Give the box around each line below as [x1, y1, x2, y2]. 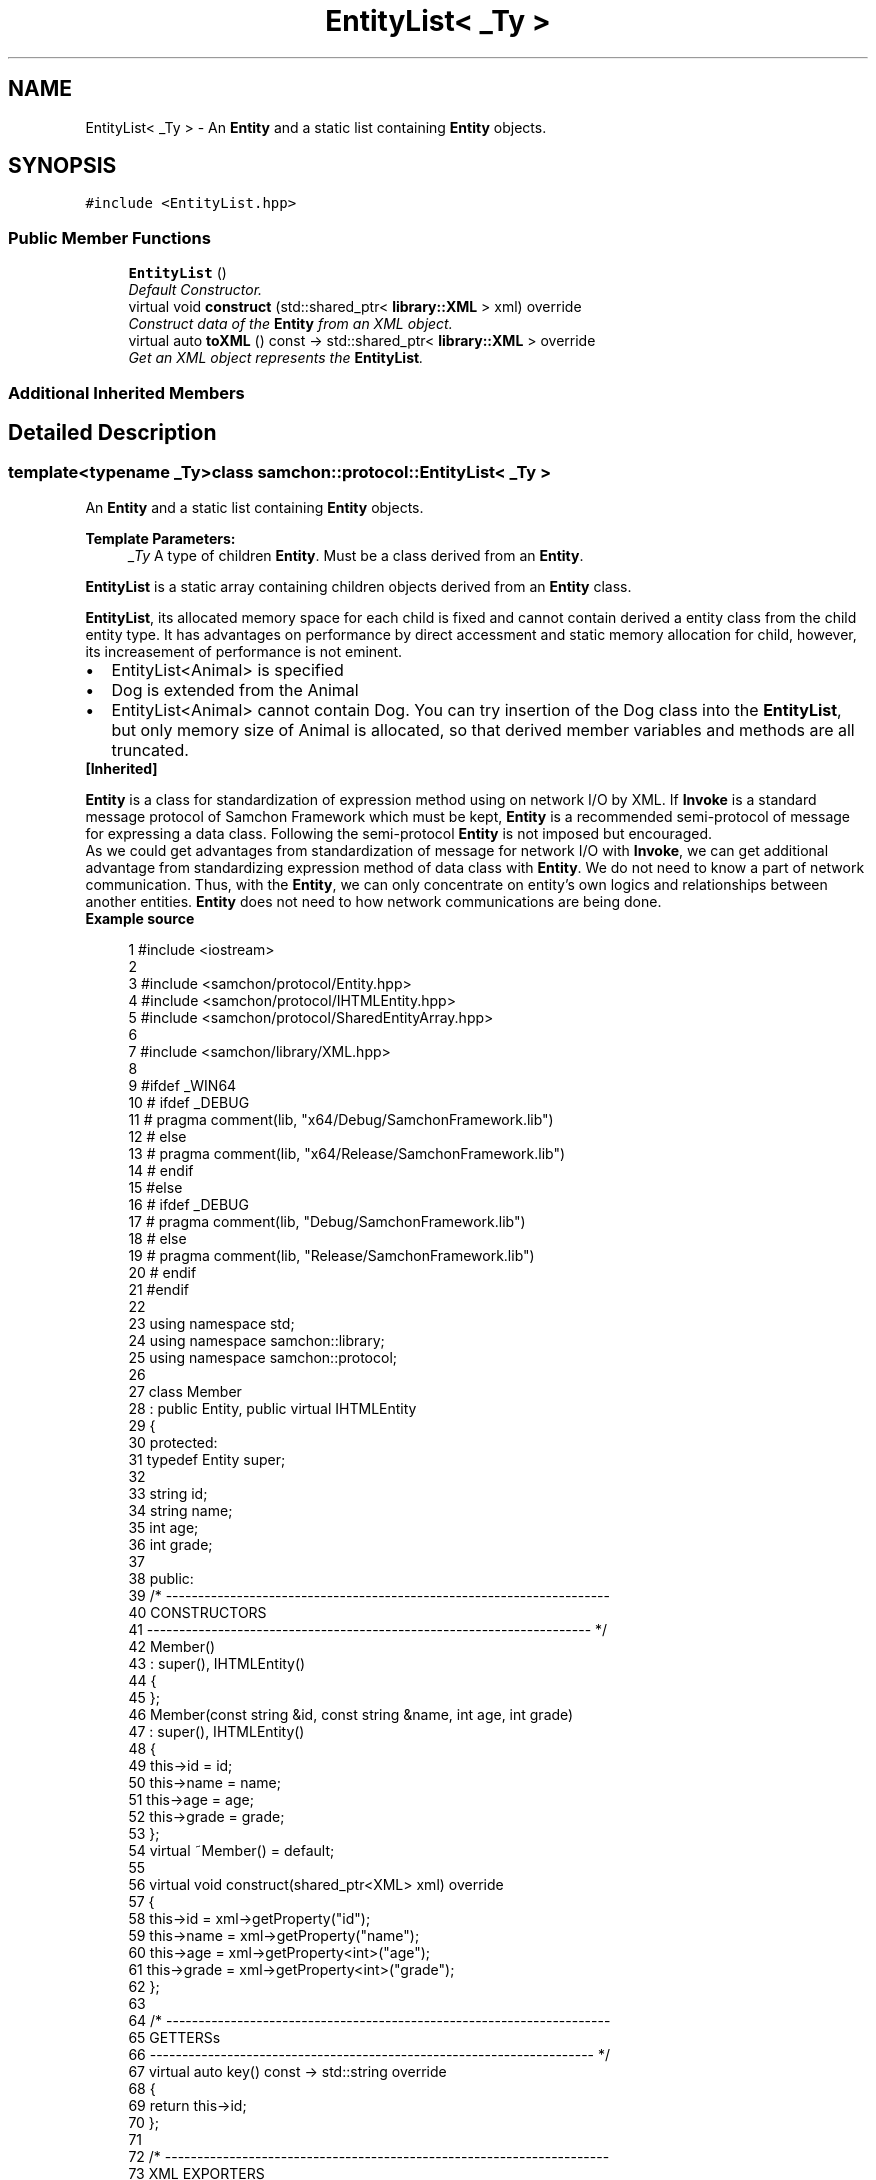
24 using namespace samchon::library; [128, 1331, 385, 1349]
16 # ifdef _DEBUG [128, 1195, 249, 1213]
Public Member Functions [8, 227, 211, 248]
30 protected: [128, 1433, 218, 1451]
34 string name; [128, 1501, 233, 1519]
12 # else [128, 1127, 187, 1145]
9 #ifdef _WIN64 [128, 1076, 237, 1094]
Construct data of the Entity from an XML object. [128, 315, 453, 333]
